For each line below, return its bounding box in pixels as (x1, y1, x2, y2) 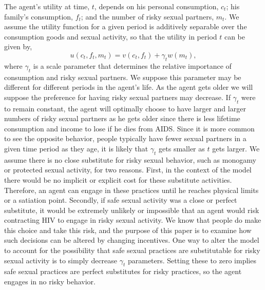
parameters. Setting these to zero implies (127, 255, 256, 265)
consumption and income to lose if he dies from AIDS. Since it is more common (4, 123, 255, 133)
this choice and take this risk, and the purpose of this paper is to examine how (4, 224, 252, 235)
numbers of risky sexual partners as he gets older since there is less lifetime (4, 113, 240, 124)
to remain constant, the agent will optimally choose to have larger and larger (4, 103, 246, 113)
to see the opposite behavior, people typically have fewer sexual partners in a (4, 133, 247, 144)
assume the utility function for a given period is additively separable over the (4, 21, 247, 32)
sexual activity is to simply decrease (4, 255, 118, 265)
